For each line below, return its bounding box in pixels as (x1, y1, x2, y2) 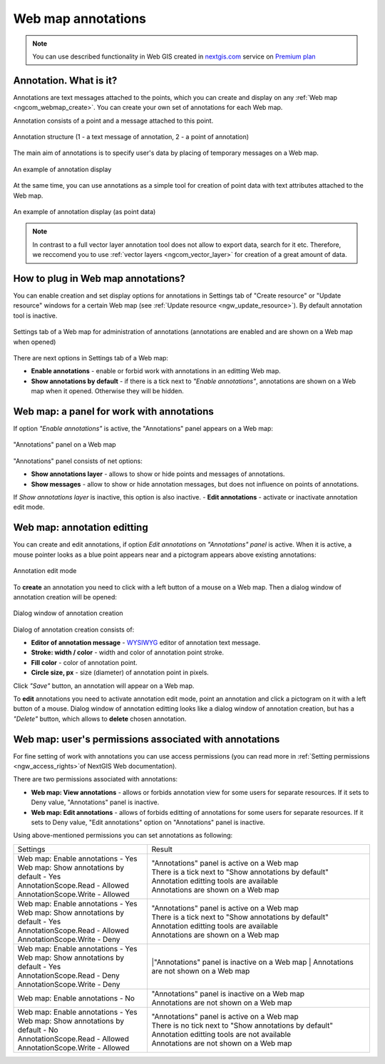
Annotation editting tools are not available (151, 1029, 292, 1039)
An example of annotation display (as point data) (13, 207, 156, 216)
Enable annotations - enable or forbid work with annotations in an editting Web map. (31, 367, 281, 375)
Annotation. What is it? (13, 74, 118, 86)
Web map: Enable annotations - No (17, 993, 135, 1003)
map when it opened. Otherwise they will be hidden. (31, 387, 185, 395)
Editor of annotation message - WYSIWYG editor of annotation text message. (31, 639, 261, 647)
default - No (17, 1025, 58, 1035)
